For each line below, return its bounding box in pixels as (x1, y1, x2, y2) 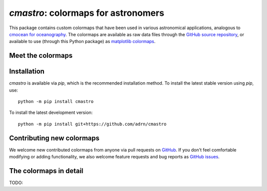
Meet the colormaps (9, 51, 73, 60)
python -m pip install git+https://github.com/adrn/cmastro (18, 121, 167, 127)
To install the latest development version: (9, 109, 93, 116)
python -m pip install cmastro (18, 99, 94, 104)
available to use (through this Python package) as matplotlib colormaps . (9, 39, 156, 45)
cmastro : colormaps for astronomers (9, 7, 165, 18)
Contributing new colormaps (9, 134, 100, 142)
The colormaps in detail (9, 166, 84, 175)
